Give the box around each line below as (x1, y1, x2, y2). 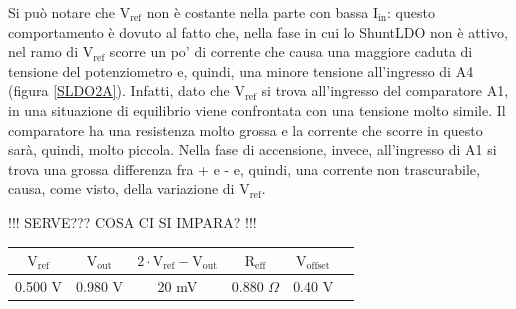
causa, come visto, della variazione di (8, 178, 235, 199)
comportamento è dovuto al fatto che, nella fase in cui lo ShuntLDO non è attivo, (8, 21, 508, 42)
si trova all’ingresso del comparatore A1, (261, 80, 509, 101)
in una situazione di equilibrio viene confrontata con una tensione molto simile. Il (8, 99, 506, 120)
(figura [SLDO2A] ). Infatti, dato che (8, 80, 230, 101)
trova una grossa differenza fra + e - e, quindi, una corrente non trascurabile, (8, 158, 480, 179)
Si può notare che (8, 2, 115, 22)
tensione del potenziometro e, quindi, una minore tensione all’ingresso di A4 (8, 60, 474, 81)
